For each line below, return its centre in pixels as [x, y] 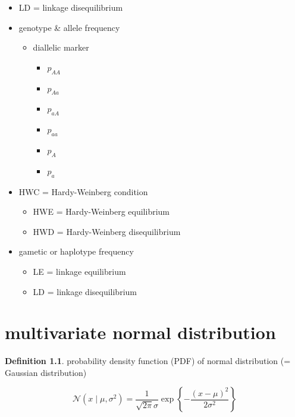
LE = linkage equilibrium [79, 271]
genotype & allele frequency [69, 27]
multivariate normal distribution [140, 332]
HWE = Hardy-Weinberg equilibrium [101, 211]
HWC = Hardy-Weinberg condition [83, 191]
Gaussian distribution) [46, 372]
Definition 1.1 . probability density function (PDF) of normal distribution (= [148, 361]
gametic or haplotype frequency [76, 251]
